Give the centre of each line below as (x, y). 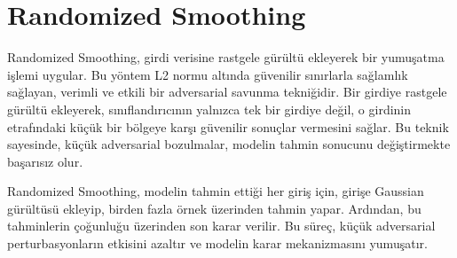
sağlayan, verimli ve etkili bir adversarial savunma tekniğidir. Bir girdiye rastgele (227, 92)
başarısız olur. (45, 161)
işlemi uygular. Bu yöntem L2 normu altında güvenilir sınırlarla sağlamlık (208, 74)
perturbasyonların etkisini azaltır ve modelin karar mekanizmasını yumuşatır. (217, 243)
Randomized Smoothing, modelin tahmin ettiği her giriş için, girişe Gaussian (216, 191)
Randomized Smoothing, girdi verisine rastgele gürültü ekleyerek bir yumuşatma (226, 57)
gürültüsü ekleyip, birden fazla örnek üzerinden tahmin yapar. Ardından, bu (214, 208)
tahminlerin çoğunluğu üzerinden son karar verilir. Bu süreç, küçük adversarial (221, 226)
